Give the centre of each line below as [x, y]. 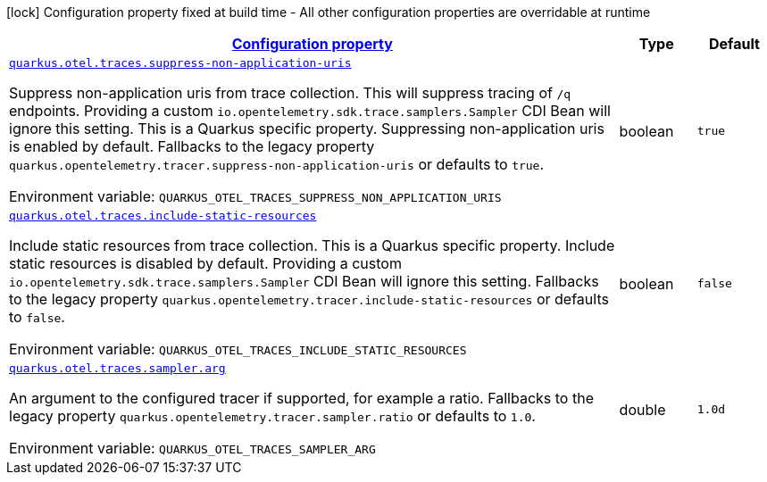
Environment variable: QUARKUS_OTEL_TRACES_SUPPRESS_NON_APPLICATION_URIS [255, 196]
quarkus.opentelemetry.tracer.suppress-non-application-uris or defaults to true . [277, 164]
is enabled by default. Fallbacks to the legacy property [192, 146]
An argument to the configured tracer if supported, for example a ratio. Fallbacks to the [301, 398]
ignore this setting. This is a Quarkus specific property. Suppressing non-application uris [307, 129]
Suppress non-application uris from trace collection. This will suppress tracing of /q [290, 93]
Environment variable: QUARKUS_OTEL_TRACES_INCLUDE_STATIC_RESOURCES [238, 349]
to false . [37, 317]
